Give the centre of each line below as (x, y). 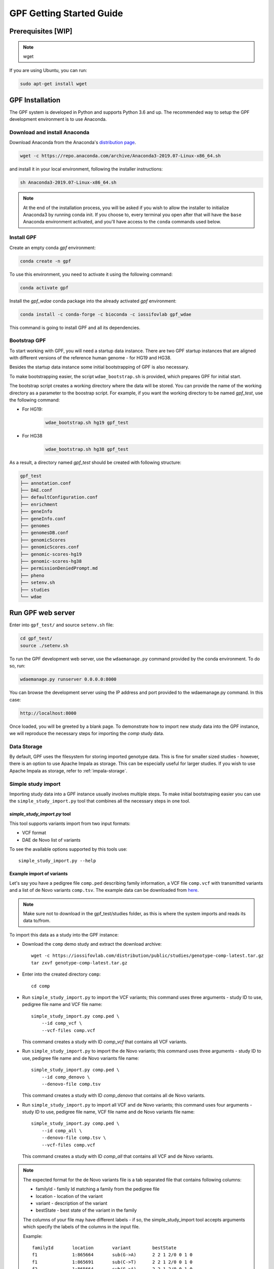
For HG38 (32, 436)
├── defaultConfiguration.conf (59, 497)
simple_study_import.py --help (57, 861)
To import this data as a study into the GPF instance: (64, 934)
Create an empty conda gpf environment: (53, 247)
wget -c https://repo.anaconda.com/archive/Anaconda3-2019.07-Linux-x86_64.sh (120, 156)
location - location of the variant (69, 1196)
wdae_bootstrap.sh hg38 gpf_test (87, 449)
